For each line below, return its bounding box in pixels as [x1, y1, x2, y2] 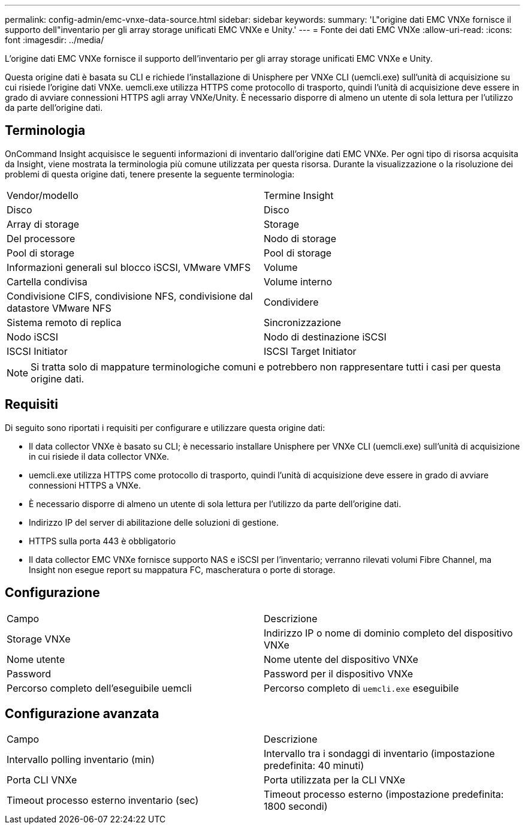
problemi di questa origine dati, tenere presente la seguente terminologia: [5, 168, 295, 179]
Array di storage [7, 218, 80, 230]
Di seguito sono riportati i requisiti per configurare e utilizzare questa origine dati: [5, 422, 325, 433]
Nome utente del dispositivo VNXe [264, 653, 418, 665]
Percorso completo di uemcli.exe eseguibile [264, 682, 459, 694]
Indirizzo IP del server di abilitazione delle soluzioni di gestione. [29, 517, 279, 527]
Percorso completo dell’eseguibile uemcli [7, 682, 192, 694]
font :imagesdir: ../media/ [5, 35, 104, 45]
